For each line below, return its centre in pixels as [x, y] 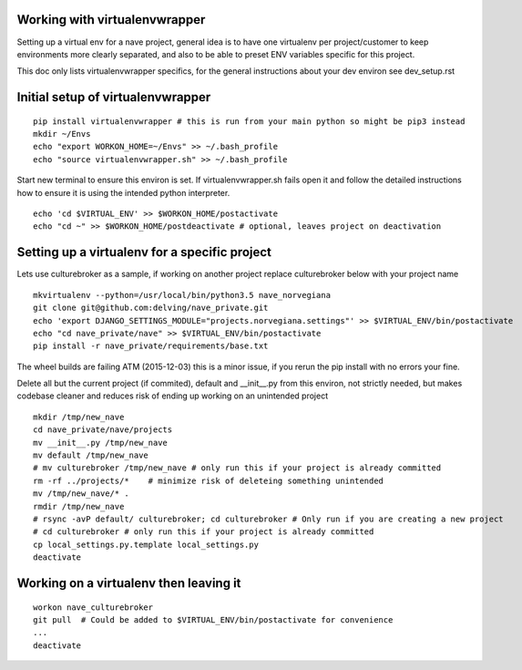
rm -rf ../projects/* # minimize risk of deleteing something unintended [209, 480]
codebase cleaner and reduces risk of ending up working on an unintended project [172, 396]
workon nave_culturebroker [93, 607]
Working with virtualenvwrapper [111, 20]
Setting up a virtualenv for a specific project [144, 252]
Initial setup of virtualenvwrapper [114, 97]
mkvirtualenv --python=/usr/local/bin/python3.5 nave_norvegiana [182, 295]
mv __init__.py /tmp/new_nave [101, 443]
